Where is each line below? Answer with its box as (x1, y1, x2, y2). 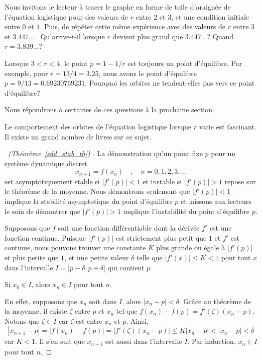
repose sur (224, 176, 256, 186)
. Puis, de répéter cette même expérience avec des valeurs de (40, 21, 225, 32)
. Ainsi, (126, 315, 149, 326)
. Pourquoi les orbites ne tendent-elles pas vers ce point (85, 78, 255, 88)
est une (209, 223, 232, 233)
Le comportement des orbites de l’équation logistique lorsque (5, 121, 191, 131)
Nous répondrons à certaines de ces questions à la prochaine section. (5, 104, 214, 115)
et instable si (143, 176, 182, 186)
